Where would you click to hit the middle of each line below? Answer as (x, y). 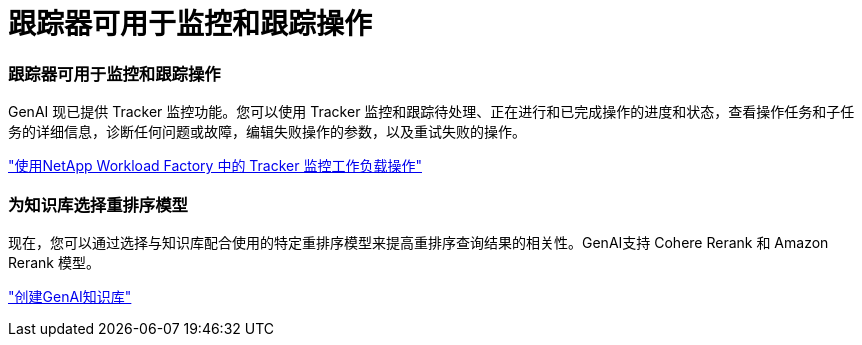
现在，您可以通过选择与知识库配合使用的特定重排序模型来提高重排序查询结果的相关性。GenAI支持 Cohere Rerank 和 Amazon (418, 242)
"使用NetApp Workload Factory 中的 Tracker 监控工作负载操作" (215, 166)
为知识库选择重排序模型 (98, 204)
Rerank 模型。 (54, 262)
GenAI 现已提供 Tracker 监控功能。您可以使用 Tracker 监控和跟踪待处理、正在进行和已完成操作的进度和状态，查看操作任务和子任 (431, 112)
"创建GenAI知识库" (70, 296)
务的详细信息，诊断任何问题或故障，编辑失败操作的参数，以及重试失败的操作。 (267, 132)
